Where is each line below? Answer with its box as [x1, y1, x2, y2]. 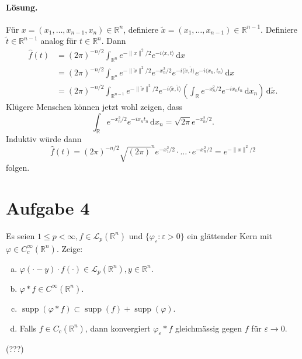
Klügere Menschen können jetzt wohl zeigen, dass [6, 100, 183, 112]
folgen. [6, 161, 30, 173]
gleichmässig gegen [175, 322, 242, 334]
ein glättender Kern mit [187, 229, 272, 241]
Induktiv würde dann [6, 133, 82, 145]
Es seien [6, 229, 35, 241]
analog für [40, 34, 77, 47]
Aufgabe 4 [6, 195, 90, 219]
